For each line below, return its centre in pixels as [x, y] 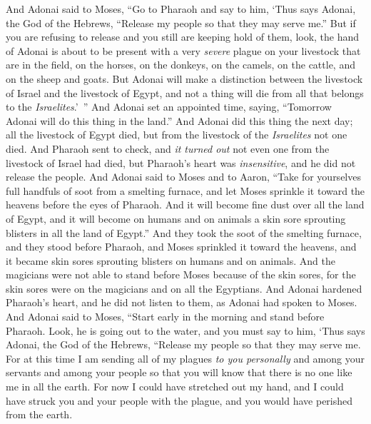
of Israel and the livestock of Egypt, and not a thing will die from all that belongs [185, 92]
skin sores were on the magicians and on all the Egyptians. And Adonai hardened [184, 288]
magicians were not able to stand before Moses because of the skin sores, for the [181, 274]
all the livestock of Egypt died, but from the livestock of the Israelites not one [177, 135]
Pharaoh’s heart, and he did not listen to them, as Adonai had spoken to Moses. [182, 302]
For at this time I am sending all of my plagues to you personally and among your [185, 358]
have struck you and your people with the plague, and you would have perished [179, 400]
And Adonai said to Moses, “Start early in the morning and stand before [165, 317]
